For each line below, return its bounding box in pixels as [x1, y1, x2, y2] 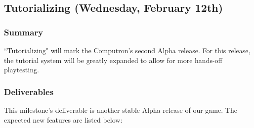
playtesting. [4, 64, 39, 75]
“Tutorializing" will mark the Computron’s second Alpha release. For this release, [4, 45, 251, 55]
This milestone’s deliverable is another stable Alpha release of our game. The [4, 105, 237, 115]
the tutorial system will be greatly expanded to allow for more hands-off [4, 55, 222, 65]
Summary [4, 26, 43, 38]
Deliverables [4, 85, 54, 97]
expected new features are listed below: [4, 114, 123, 125]
